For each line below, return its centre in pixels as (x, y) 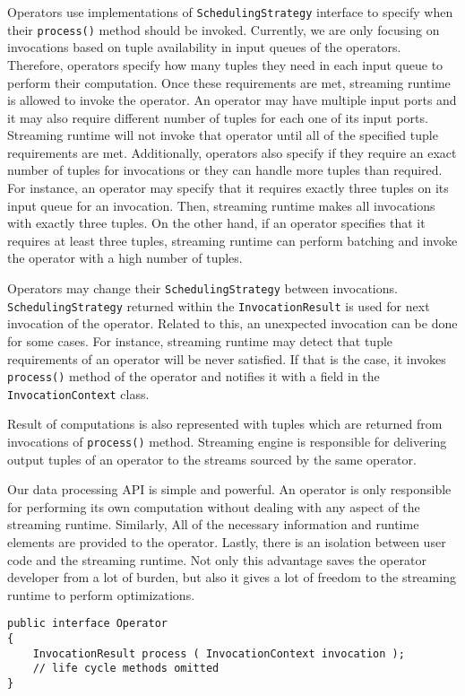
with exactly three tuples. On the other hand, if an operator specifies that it (216, 223)
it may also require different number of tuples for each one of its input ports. (218, 117)
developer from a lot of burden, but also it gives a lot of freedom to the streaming (232, 577)
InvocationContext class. (78, 393)
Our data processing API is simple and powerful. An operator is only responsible (229, 489)
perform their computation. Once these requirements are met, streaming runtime (229, 82)
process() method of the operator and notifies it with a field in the (194, 376)
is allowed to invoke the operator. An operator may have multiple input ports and (232, 100)
